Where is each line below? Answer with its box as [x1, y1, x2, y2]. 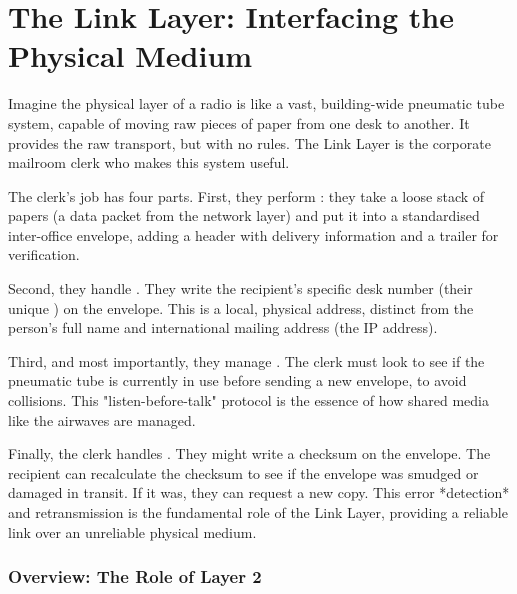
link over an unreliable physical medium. [8, 521, 257, 542]
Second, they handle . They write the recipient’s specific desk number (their [8, 278, 473, 299]
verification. [8, 244, 80, 265]
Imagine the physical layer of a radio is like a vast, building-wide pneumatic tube [8, 93, 505, 114]
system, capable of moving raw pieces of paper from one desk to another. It [8, 112, 470, 133]
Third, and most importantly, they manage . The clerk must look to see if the [8, 350, 485, 371]
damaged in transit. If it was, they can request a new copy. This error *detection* [8, 482, 510, 503]
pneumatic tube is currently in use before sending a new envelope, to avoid [8, 370, 467, 391]
